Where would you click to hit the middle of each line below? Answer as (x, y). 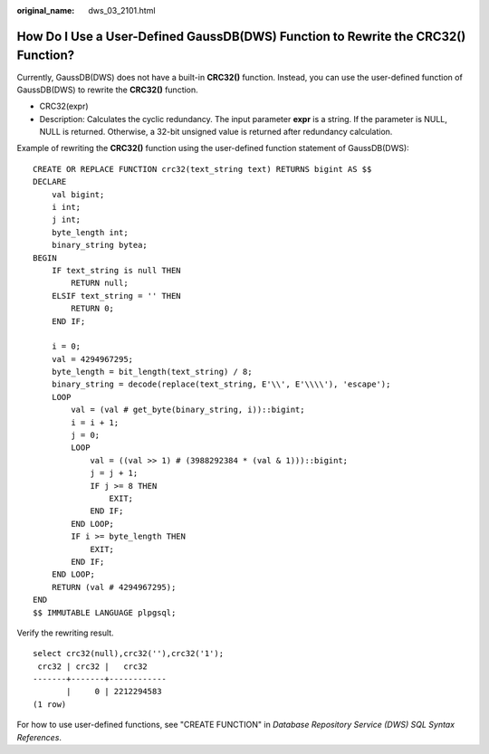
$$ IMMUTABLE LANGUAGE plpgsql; (105, 612)
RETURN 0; (93, 309)
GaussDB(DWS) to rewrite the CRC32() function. (107, 90)
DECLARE (50, 182)
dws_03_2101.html (122, 10)
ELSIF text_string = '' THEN (116, 296)
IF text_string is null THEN (116, 270)
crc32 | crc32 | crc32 (93, 666)
